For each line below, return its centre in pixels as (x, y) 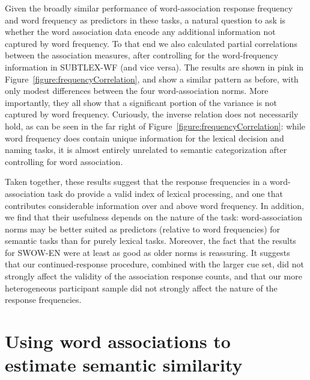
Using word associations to (118, 341)
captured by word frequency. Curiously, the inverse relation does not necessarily (152, 114)
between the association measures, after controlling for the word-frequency (142, 55)
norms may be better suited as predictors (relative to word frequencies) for (143, 229)
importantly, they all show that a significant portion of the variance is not (141, 102)
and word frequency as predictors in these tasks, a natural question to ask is (145, 20)
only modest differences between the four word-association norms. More (137, 91)
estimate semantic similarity (124, 365)
